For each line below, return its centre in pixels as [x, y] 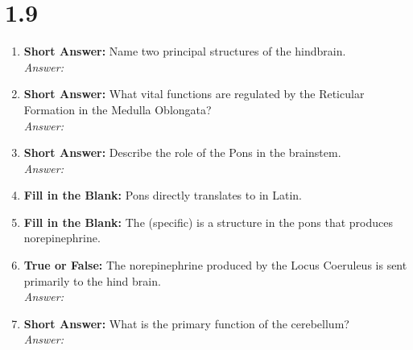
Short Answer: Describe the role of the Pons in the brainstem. [182, 152]
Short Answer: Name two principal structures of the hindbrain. [185, 51]
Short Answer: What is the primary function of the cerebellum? [186, 323]
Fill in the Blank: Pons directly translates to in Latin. [163, 195]
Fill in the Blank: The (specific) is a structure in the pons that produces [208, 222]
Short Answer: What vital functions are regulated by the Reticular [194, 94]
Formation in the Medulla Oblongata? [118, 109]
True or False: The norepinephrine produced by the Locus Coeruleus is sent [215, 265]
